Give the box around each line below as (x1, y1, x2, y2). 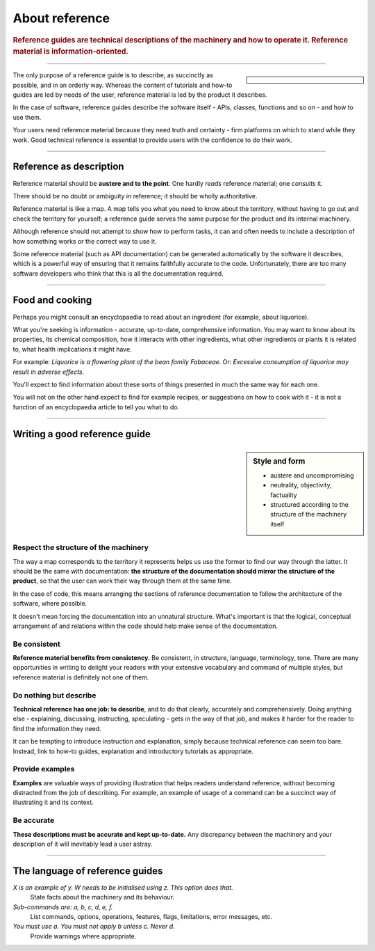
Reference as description (12, 161, 124, 173)
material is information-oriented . (12, 47, 128, 56)
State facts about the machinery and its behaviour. (30, 893, 175, 902)
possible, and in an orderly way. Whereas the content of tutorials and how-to (12, 81, 233, 89)
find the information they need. (12, 724, 102, 732)
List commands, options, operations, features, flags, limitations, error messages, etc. (30, 913, 273, 921)
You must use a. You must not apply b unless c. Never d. (12, 922, 175, 931)
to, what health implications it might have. (12, 345, 132, 353)
